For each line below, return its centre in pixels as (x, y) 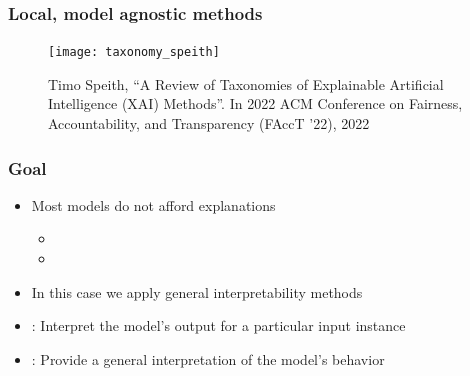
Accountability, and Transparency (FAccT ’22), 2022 (209, 123)
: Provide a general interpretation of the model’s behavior (208, 358)
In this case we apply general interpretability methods (197, 291)
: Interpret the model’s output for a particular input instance (218, 325)
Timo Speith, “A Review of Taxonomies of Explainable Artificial (246, 83)
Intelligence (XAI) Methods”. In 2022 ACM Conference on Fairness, (255, 103)
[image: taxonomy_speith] (134, 52)
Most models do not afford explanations (153, 204)
